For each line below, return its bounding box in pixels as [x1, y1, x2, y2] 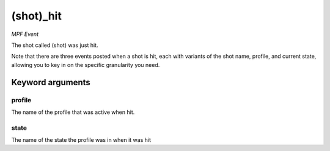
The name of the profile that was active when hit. [11, 108, 135, 116]
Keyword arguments [11, 77, 91, 88]
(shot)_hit [11, 9, 62, 23]
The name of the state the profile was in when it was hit [11, 136, 152, 144]
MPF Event [11, 30, 39, 38]
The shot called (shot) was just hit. [11, 41, 98, 49]
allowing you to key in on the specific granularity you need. [11, 61, 160, 68]
